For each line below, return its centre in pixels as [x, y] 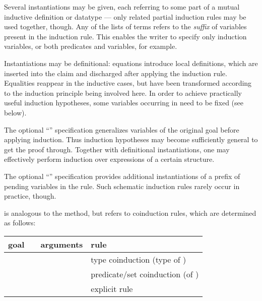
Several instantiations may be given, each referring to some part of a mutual [122, 7]
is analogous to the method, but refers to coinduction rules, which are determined [130, 213]
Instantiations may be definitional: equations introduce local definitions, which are [131, 63]
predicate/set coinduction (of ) [145, 274]
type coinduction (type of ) [139, 259]
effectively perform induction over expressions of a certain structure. [109, 159]
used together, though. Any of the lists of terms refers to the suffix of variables [125, 26]
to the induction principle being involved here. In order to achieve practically [123, 93]
